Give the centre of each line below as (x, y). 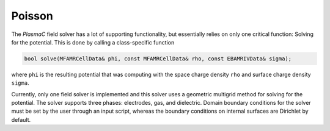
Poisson (32, 16)
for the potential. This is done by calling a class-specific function (93, 42)
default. (21, 119)
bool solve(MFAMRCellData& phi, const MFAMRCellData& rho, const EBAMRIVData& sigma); (158, 58)
